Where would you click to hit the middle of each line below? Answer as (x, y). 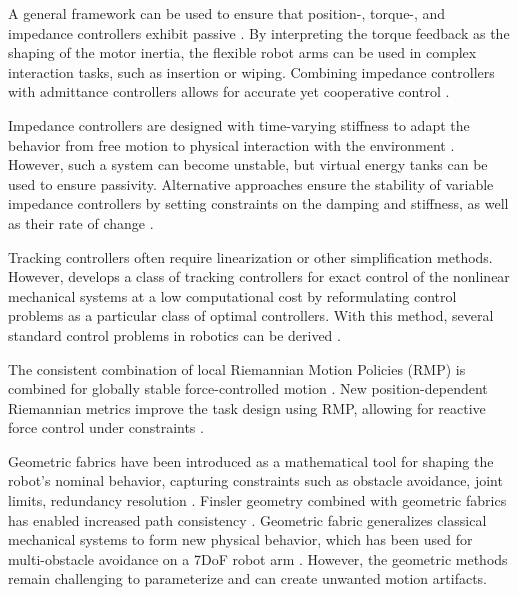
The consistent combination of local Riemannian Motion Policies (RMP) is (237, 368)
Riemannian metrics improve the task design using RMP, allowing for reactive (247, 407)
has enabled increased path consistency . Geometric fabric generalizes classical (247, 519)
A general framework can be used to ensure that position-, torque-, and (227, 13)
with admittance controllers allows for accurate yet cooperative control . (229, 91)
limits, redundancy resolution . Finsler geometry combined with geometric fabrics (257, 500)
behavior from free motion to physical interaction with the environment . (231, 144)
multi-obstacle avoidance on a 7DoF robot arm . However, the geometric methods (258, 558)
